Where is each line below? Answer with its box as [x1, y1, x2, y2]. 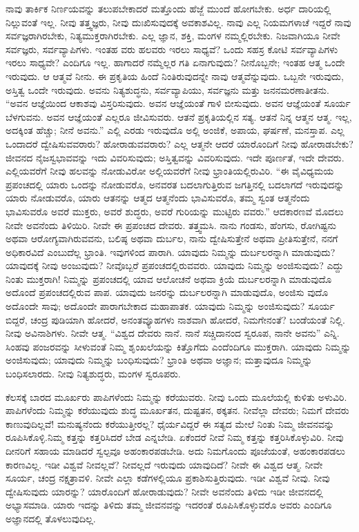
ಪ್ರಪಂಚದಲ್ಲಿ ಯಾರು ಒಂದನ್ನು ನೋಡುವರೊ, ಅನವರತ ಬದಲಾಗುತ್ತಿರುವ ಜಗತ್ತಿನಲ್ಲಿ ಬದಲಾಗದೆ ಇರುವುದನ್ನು [6, 177, 345, 191]
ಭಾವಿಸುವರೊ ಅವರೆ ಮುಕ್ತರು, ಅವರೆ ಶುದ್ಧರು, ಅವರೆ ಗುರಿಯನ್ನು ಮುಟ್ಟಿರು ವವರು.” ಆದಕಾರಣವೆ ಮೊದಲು [6, 204, 344, 218]
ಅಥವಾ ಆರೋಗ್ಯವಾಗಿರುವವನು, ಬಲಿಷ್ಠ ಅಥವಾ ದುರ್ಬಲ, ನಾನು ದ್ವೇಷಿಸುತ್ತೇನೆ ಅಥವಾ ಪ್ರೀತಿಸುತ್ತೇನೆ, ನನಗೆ [6, 231, 338, 246]
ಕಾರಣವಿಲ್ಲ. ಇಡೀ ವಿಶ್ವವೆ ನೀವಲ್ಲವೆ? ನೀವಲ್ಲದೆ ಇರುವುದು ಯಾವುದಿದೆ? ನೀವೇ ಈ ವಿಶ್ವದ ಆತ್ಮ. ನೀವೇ [6, 457, 323, 471]
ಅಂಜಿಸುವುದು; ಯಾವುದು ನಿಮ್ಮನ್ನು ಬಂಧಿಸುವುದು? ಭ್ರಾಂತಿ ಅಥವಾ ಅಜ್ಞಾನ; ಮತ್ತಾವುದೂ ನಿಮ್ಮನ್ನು [6, 353, 313, 367]
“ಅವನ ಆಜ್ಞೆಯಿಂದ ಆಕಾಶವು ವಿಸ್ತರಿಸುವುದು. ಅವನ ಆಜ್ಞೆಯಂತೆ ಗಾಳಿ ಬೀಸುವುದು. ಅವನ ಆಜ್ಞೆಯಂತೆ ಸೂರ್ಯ [6, 96, 351, 110]
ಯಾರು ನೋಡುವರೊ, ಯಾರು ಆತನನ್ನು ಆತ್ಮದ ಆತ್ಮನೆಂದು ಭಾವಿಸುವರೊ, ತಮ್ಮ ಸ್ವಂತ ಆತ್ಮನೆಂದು [6, 190, 310, 205]
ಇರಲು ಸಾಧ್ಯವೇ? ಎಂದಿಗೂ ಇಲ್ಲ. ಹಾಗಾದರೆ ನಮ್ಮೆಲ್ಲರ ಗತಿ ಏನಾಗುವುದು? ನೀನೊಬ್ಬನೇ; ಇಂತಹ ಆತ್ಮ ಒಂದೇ [6, 55, 345, 70]
